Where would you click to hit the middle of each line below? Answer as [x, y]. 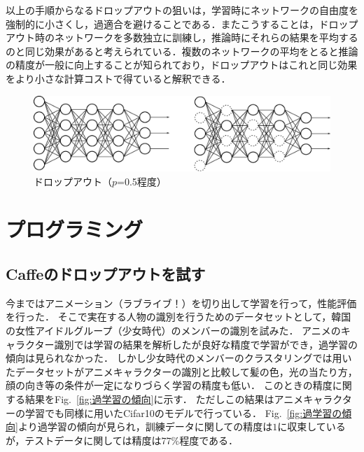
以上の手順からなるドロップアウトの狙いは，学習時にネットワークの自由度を [182, 10]
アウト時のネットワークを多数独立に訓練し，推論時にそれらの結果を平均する [182, 37]
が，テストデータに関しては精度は [84, 440]
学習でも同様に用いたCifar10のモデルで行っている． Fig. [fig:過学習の [183, 412]
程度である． [209, 440]
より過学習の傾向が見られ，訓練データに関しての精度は [145, 426]
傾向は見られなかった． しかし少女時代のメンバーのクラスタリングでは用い [179, 358]
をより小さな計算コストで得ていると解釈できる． [118, 78]
